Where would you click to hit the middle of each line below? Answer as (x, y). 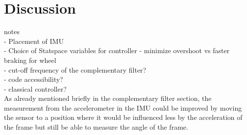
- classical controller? (35, 88)
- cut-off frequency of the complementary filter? (75, 69)
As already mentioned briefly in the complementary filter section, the (108, 98)
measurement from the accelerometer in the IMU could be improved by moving (123, 107)
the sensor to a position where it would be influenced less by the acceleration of (123, 117)
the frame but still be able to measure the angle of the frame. (96, 127)
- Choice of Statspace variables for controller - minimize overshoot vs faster (117, 50)
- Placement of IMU (34, 41)
